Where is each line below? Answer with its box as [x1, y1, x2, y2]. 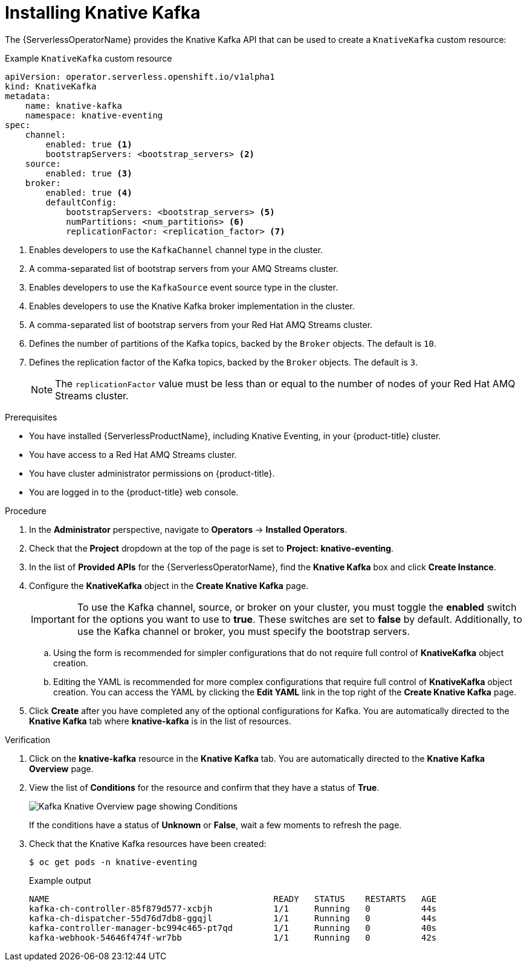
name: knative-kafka [25, 100, 122, 111]
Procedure [5, 505, 47, 516]
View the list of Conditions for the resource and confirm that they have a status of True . [29, 782, 380, 793]
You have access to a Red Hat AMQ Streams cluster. [29, 449, 237, 460]
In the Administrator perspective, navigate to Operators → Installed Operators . [29, 524, 348, 535]
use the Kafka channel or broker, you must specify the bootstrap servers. [77, 625, 410, 637]
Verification [5, 734, 51, 745]
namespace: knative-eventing [25, 110, 163, 120]
